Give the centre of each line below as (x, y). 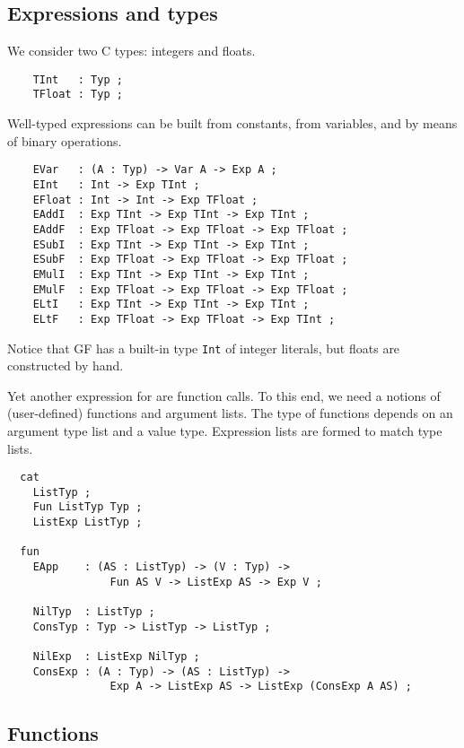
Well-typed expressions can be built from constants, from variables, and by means (232, 123)
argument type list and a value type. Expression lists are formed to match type (225, 430)
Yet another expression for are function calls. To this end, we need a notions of (224, 395)
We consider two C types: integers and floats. (131, 51)
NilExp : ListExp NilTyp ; (116, 657)
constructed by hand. (66, 365)
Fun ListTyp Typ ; (88, 507)
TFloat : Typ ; (78, 95)
